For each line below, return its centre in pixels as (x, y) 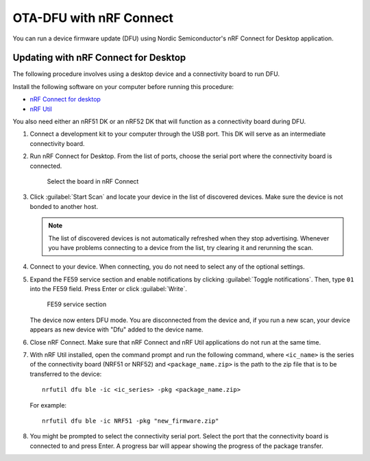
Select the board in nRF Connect (93, 181)
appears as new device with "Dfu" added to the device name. (116, 329)
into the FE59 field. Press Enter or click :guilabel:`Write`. (109, 289)
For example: (48, 405)
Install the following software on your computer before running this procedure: (123, 86)
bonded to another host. (64, 206)
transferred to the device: (66, 374)
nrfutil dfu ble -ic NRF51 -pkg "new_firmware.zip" (131, 421)
